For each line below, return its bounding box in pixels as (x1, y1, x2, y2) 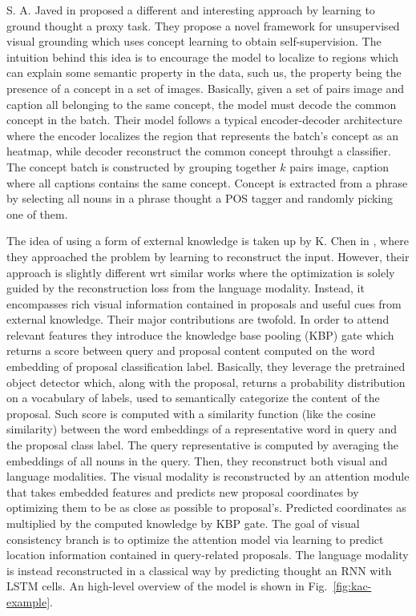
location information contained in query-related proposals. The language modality (6, 546, 409, 563)
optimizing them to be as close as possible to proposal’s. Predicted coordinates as (6, 499, 406, 516)
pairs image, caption (289, 158, 390, 175)
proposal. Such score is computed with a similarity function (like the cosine (6, 405, 376, 421)
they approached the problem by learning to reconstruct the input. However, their (6, 248, 410, 264)
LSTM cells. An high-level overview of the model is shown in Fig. (6, 578, 328, 594)
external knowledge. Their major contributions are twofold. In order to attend (6, 311, 390, 328)
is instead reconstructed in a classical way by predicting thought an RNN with (6, 562, 392, 578)
